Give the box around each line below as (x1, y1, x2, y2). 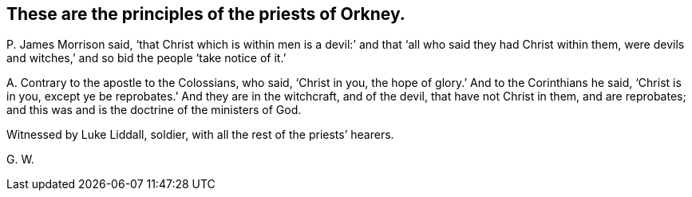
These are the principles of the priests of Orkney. (6, 4, 405, 24)
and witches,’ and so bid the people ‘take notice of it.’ (6, 51, 287, 65)
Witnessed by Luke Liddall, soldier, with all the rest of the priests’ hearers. (6, 128, 394, 142)
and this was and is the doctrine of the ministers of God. (6, 103, 302, 117)
